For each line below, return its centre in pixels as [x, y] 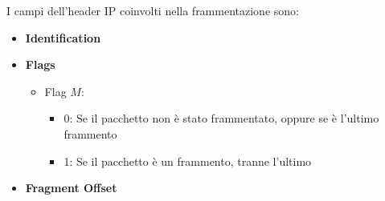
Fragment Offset [71, 188]
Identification [63, 37]
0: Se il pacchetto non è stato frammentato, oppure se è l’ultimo [221, 118]
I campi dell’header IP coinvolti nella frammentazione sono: [153, 10]
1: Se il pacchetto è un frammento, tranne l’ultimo [188, 161]
